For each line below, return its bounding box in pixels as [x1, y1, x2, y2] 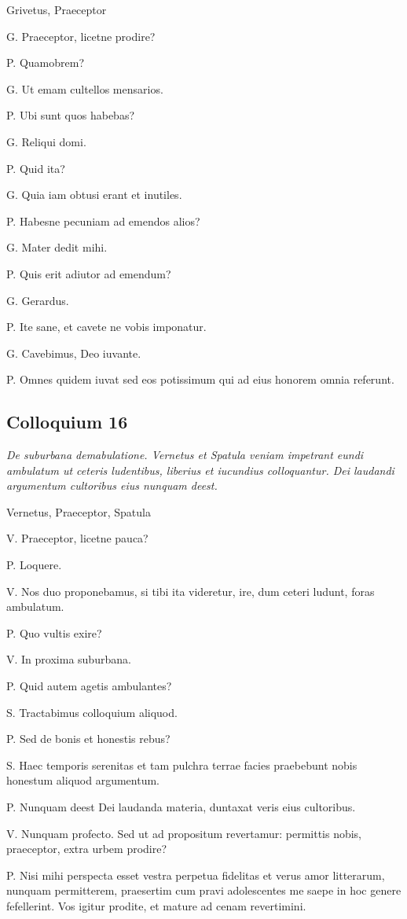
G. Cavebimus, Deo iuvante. [6, 344, 141, 361]
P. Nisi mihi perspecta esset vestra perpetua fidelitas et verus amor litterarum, [6, 866, 385, 883]
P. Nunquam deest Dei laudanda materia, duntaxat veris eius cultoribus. [6, 799, 356, 815]
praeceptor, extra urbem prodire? [6, 840, 167, 857]
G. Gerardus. [6, 292, 69, 308]
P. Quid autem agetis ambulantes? [6, 678, 172, 694]
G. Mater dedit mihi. [6, 239, 108, 255]
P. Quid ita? [6, 160, 65, 176]
